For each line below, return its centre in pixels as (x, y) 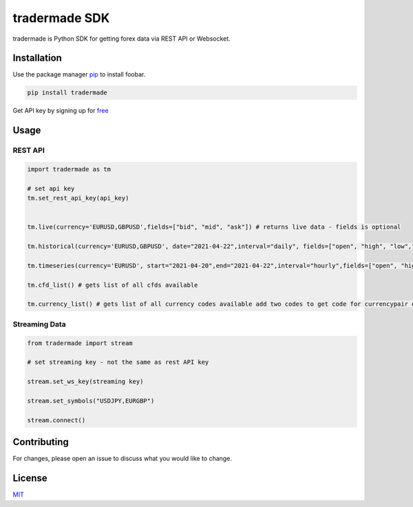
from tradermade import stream (80, 343)
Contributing (41, 442)
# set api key (51, 188)
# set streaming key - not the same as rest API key (118, 362)
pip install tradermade (67, 93)
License (30, 478)
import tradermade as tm (69, 169)
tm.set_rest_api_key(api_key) (78, 198)
